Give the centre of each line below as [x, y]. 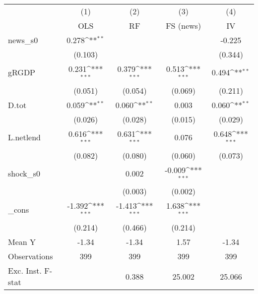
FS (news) [184, 26]
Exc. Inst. [25, 271]
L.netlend [25, 137]
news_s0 [23, 40]
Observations [31, 256]
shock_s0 [24, 173]
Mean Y [22, 242]
